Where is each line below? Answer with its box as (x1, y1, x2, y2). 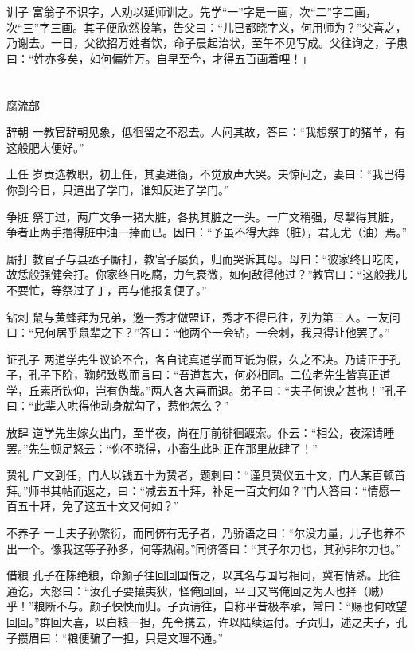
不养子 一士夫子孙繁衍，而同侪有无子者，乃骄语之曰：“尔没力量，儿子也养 (6, 524, 395, 541)
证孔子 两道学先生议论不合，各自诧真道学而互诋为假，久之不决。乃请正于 (6, 350, 389, 367)
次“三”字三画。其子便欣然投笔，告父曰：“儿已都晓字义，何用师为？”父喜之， (6, 18, 407, 35)
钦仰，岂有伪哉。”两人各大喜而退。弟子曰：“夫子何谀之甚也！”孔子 (61, 381, 407, 398)
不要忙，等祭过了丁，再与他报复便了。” (6, 281, 207, 298)
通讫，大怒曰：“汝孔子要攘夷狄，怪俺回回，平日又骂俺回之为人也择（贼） (6, 582, 391, 598)
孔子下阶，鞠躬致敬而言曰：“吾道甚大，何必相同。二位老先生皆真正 (28, 366, 380, 383)
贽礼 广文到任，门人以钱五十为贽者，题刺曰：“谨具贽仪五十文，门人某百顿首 (6, 466, 406, 483)
